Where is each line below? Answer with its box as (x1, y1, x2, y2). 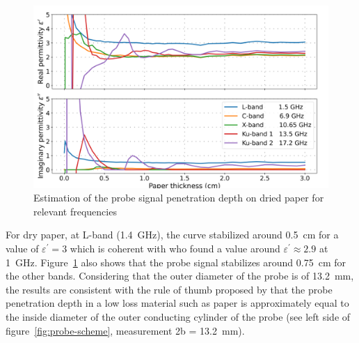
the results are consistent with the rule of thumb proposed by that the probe (6, 282, 333, 296)
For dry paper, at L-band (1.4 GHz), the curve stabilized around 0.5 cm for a (6, 227, 339, 242)
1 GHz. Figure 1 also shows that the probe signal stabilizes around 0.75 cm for (6, 254, 346, 269)
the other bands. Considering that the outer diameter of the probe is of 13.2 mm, (6, 268, 354, 283)
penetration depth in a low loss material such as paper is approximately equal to (6, 296, 349, 310)
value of (6, 241, 39, 256)
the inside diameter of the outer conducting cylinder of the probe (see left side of (6, 310, 351, 324)
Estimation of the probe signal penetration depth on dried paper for (33, 190, 324, 205)
